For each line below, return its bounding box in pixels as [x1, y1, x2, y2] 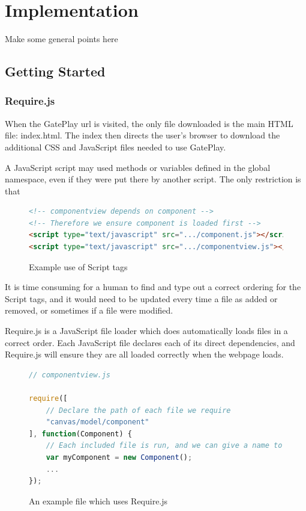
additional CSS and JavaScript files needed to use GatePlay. [5, 140, 226, 153]
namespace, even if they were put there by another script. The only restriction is [5, 173, 301, 185]
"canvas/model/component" [46, 418, 149, 427]
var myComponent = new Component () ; [46, 453, 193, 462]
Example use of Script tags [29, 260, 128, 273]
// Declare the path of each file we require [46, 406, 231, 415]
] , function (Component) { [29, 429, 132, 438]
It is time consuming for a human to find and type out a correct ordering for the [5, 280, 301, 293]
